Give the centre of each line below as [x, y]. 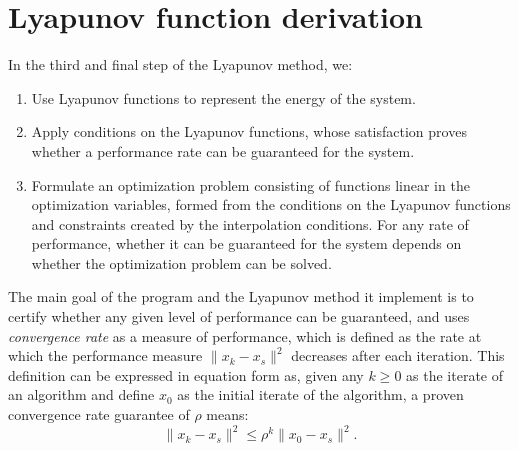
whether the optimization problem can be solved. [181, 262]
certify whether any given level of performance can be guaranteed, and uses [239, 316]
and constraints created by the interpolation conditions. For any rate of [250, 223]
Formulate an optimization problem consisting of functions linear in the [250, 184]
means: [227, 414]
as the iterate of [454, 374]
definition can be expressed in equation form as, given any [186, 374]
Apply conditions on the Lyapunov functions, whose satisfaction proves [249, 131]
